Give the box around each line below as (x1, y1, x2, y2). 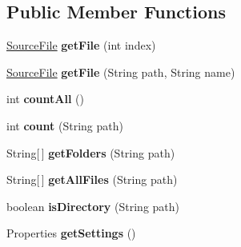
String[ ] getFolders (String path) (6, 144, 175, 161)
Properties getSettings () (6, 225, 136, 241)
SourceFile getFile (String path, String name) (6, 63, 235, 80)
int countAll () (6, 90, 84, 107)
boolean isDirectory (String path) (6, 197, 179, 214)
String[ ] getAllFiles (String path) (6, 171, 178, 188)
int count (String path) (6, 117, 123, 133)
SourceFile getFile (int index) (6, 37, 156, 54)
